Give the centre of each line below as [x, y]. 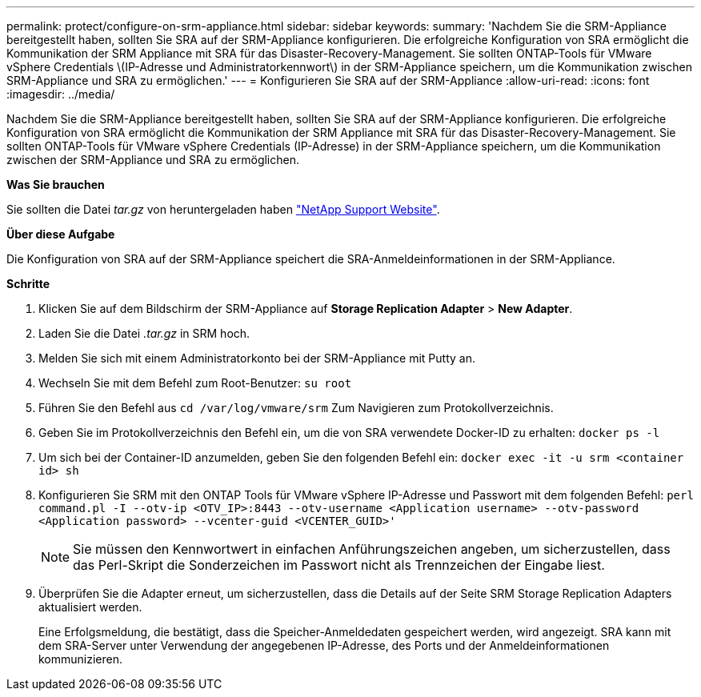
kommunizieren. [81, 659]
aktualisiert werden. [90, 607]
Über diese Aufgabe [61, 234]
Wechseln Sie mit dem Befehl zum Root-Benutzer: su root [195, 383]
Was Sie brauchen [56, 184]
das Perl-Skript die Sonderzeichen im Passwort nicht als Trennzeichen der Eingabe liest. [339, 565]
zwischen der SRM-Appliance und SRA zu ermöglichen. [153, 160]
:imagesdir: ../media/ [61, 94]
